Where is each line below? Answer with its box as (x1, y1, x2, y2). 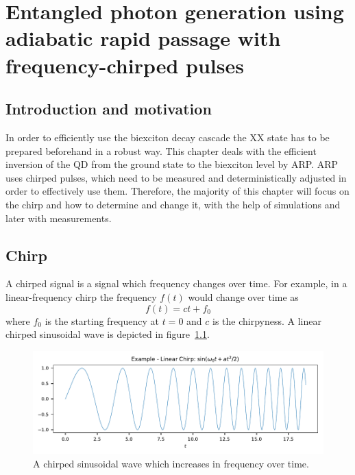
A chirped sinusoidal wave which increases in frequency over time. (33, 456, 309, 470)
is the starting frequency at (45, 313, 160, 328)
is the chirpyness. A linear (212, 313, 321, 328)
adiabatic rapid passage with (5, 24, 281, 52)
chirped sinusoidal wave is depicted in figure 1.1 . (5, 327, 210, 341)
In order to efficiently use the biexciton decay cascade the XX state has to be (5, 130, 330, 144)
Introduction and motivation (5, 98, 212, 119)
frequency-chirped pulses (5, 51, 244, 79)
